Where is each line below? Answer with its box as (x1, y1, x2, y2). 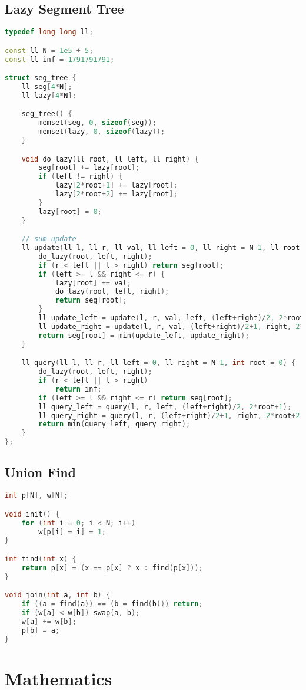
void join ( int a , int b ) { (5, 591, 111, 600)
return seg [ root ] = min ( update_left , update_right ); (38, 331, 250, 340)
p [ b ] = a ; (21, 626, 60, 635)
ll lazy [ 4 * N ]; (21, 91, 76, 100)
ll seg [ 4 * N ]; (21, 83, 72, 91)
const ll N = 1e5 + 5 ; (5, 46, 94, 55)
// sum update (21, 235, 76, 244)
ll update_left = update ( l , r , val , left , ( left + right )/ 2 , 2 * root (38, 314, 304, 323)
